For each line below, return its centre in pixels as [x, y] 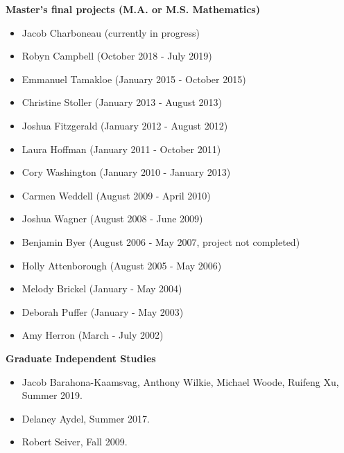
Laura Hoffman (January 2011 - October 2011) [121, 149]
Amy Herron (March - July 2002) [93, 335]
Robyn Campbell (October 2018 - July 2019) [117, 56]
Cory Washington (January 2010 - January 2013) [126, 172]
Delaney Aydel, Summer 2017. [86, 418]
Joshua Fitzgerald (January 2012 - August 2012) [125, 125]
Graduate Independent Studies [81, 358]
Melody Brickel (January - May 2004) [102, 288]
